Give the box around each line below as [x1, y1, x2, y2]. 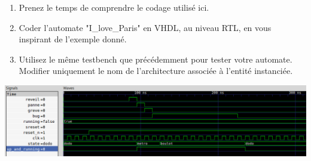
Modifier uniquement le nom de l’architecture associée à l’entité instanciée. [19, 64, 293, 77]
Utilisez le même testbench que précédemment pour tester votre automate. [19, 52, 292, 65]
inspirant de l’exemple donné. [19, 33, 127, 45]
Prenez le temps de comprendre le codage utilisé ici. [19, 1, 209, 13]
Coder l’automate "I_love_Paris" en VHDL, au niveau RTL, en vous [19, 21, 272, 33]
